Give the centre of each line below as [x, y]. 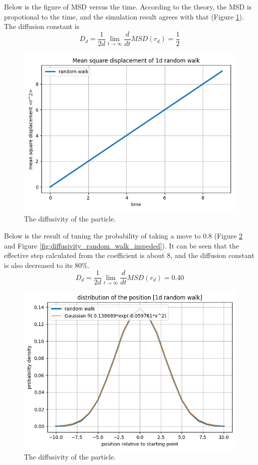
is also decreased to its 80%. [47, 265]
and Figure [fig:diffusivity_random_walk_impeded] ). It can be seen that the [122, 245]
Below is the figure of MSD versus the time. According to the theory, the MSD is [128, 6]
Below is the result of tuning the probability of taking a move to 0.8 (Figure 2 [123, 236]
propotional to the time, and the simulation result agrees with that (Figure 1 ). [124, 16]
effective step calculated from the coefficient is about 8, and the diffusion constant [129, 255]
